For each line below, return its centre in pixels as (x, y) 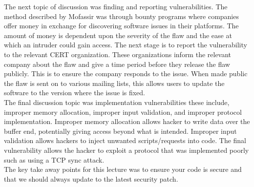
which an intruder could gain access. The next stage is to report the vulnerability (126, 45)
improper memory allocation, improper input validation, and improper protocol (123, 112)
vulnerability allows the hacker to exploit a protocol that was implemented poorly (127, 150)
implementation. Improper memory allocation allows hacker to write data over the (127, 121)
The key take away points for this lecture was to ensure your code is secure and (123, 169)
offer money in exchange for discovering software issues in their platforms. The (121, 26)
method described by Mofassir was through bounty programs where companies (121, 16)
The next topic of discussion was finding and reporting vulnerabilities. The (116, 6)
